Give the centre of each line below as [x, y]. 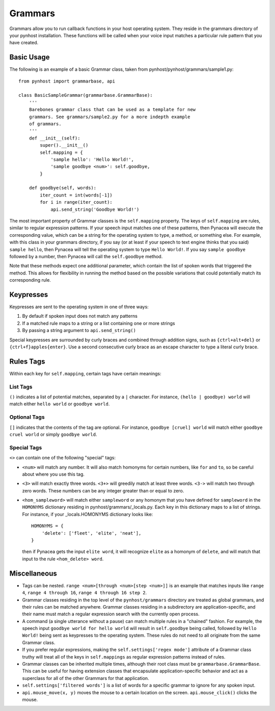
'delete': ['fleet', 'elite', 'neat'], [91, 533]
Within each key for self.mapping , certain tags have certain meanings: [85, 373]
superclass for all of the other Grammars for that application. [86, 678]
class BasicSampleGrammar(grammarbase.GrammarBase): [86, 95]
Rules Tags [27, 361]
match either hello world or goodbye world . [60, 404]
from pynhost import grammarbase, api [67, 81]
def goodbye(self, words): [63, 188]
